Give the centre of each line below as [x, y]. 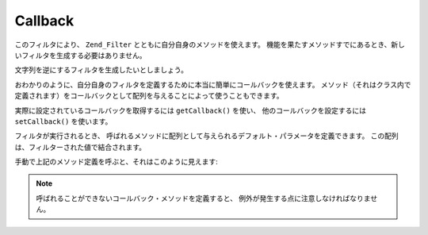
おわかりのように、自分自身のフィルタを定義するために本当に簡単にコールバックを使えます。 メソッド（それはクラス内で [213, 84]
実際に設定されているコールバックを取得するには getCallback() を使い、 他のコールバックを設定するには [190, 110]
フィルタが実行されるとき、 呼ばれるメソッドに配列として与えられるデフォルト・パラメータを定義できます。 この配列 [207, 136]
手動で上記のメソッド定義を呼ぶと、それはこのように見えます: [116, 162]
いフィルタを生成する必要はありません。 [80, 55]
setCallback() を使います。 [63, 121]
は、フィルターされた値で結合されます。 [80, 147]
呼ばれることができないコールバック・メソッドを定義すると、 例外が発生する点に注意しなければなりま [203, 198]
